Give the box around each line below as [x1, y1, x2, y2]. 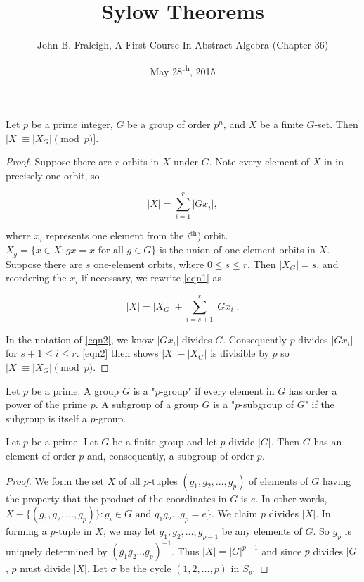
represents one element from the [46, 228, 184, 243]
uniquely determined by [6, 543, 108, 558]
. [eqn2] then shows [76, 346, 159, 360]
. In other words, [255, 491, 327, 505]
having [322, 473, 351, 488]
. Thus [171, 543, 200, 558]
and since [261, 543, 302, 558]
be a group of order [127, 116, 211, 131]
